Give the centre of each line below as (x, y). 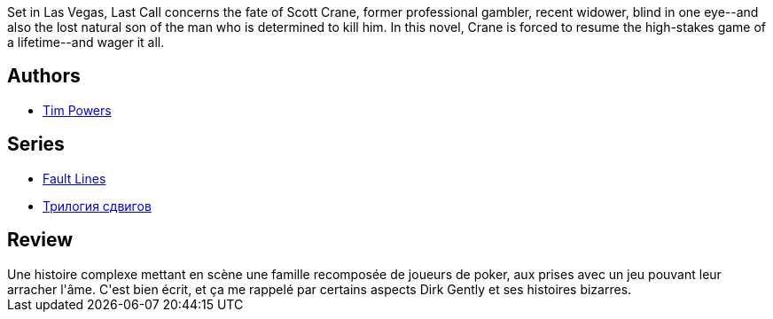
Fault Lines (74, 178)
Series (36, 144)
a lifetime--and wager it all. (86, 42)
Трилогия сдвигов (97, 206)
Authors (44, 76)
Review (40, 240)
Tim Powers (77, 110)
